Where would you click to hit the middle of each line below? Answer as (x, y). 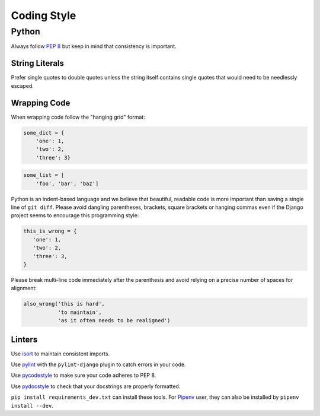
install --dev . (32, 405)
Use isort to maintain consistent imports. (60, 354)
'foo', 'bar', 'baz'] (67, 183)
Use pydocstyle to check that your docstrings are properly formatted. (96, 386)
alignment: (24, 288)
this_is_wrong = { (50, 231)
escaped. (22, 85)
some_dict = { (44, 133)
